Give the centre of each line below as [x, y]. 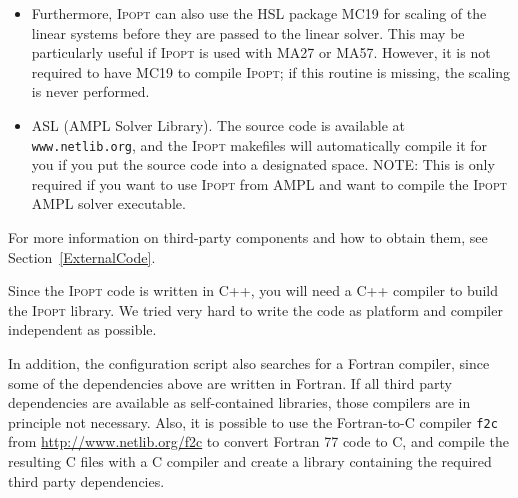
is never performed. [90, 91]
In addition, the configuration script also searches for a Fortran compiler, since [249, 363]
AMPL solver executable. [108, 203]
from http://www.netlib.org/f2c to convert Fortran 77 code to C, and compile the [258, 441]
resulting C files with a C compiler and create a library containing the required [250, 461]
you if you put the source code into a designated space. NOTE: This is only [263, 164]
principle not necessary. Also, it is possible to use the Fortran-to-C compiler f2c [253, 421]
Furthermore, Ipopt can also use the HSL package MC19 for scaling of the [259, 13]
